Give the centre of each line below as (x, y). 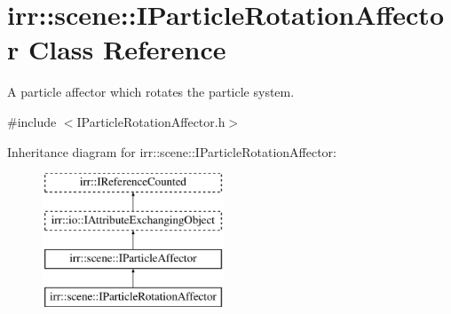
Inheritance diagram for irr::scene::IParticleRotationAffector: (172, 151)
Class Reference (127, 49)
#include (32, 121)
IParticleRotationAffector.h (151, 121)
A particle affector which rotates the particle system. (151, 92)
